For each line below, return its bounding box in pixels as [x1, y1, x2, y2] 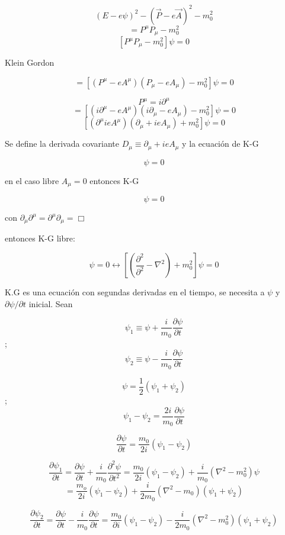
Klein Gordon [5, 56, 55, 69]
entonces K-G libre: [5, 232, 75, 244]
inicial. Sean [28, 297, 73, 310]
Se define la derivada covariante [5, 137, 119, 150]
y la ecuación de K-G [182, 137, 259, 150]
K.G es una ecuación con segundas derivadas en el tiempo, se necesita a [5, 286, 265, 298]
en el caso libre [5, 174, 59, 186]
